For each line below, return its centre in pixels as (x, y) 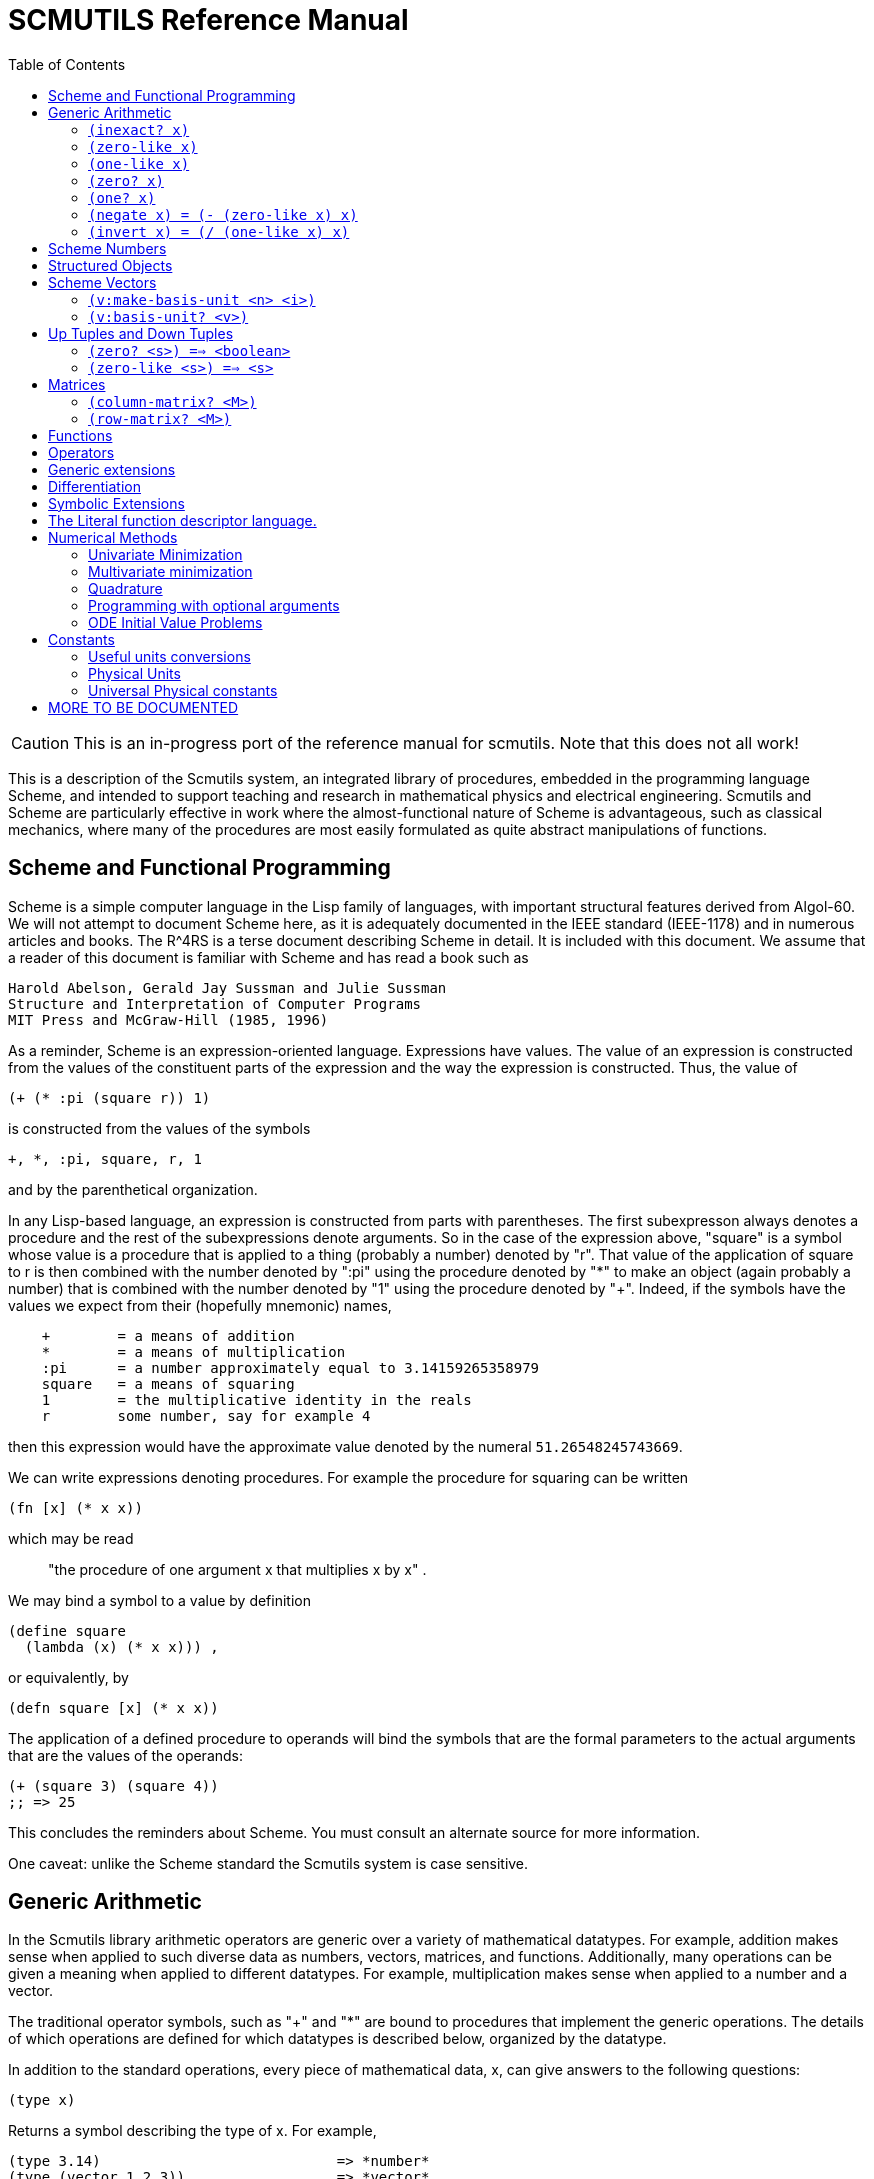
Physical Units (134, 673)
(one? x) (122, 197)
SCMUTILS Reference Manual (208, 20)
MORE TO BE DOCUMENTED (143, 707)
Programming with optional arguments (214, 605)
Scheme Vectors (102, 282)
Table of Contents (67, 64)
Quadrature (125, 588)
